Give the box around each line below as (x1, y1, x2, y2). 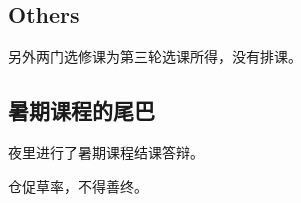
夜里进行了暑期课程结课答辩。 (8, 142, 204, 162)
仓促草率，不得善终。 (8, 175, 148, 196)
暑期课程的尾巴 (8, 95, 155, 126)
